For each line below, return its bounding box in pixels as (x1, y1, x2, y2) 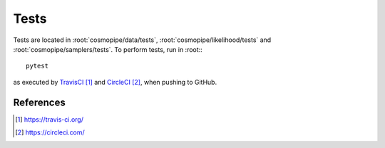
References (13, 96, 66, 108)
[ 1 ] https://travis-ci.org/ (15, 115, 83, 124)
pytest (26, 62, 49, 70)
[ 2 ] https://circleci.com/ (15, 128, 85, 137)
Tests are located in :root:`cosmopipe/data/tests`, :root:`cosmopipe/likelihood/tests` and (13, 36, 272, 44)
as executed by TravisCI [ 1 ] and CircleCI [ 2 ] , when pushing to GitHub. (13, 78, 217, 86)
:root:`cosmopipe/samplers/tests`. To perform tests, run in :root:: (13, 45, 202, 53)
